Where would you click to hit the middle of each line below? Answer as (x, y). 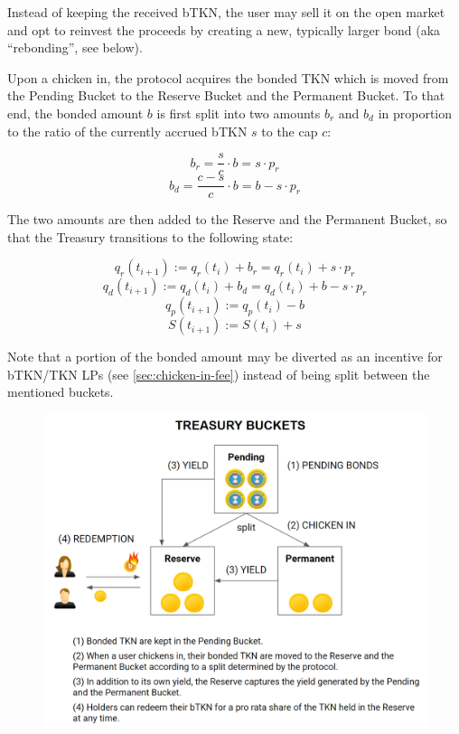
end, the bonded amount (75, 113)
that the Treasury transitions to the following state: (150, 236)
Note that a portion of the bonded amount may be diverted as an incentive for (225, 357)
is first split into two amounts (239, 113)
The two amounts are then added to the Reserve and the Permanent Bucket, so (227, 219)
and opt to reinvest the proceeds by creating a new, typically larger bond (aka (224, 29)
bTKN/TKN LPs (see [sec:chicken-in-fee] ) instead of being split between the (219, 374)
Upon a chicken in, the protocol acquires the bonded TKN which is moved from (228, 77)
